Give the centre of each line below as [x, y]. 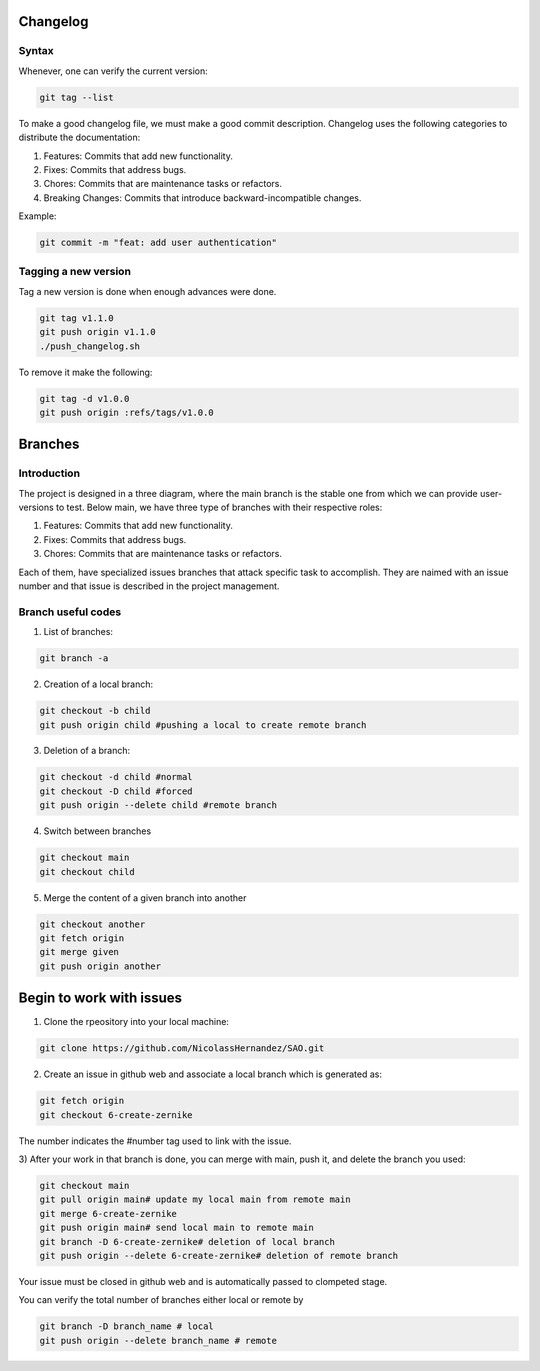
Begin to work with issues [100, 998]
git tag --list [76, 97]
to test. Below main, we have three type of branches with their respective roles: [219, 507]
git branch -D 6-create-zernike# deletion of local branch [187, 1241]
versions [36, 507]
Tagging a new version [75, 272]
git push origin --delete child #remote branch [158, 805]
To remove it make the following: [85, 372]
